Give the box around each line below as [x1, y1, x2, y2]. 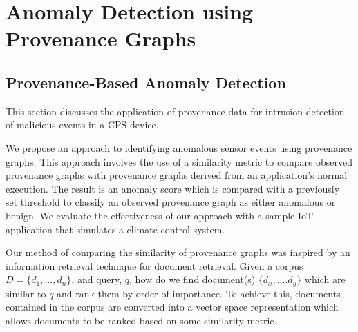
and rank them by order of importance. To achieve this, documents [57, 286, 341, 300]
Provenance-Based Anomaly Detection [6, 71, 286, 92]
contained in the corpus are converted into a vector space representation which [6, 300, 339, 314]
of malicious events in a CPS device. [6, 117, 159, 132]
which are [304, 272, 346, 286]
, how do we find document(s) [129, 272, 256, 286]
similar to [6, 286, 46, 300]
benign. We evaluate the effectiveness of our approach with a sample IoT [6, 208, 314, 222]
